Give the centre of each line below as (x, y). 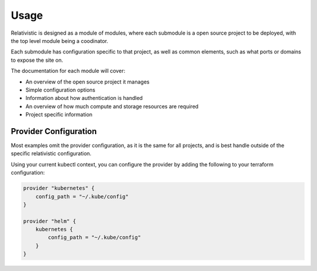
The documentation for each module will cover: (68, 71)
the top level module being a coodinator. (60, 41)
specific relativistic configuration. (51, 153)
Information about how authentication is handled (84, 98)
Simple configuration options (60, 90)
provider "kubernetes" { (59, 188)
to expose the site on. (37, 60)
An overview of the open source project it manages (87, 82)
